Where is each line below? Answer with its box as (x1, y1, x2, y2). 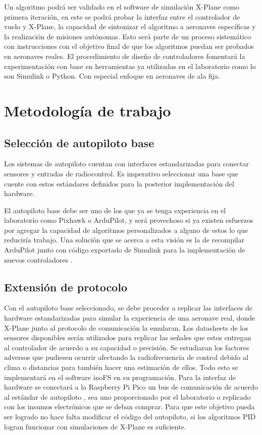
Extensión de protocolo (4, 279, 127, 294)
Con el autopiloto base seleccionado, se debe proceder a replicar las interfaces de (4, 302, 253, 313)
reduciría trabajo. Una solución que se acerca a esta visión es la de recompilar (4, 234, 245, 245)
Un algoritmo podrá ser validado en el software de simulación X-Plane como (4, 2, 240, 12)
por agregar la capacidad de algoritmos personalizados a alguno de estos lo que (4, 224, 248, 235)
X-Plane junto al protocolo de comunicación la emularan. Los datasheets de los (4, 322, 248, 333)
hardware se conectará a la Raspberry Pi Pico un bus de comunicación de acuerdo (4, 382, 258, 392)
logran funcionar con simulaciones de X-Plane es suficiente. (4, 421, 186, 431)
